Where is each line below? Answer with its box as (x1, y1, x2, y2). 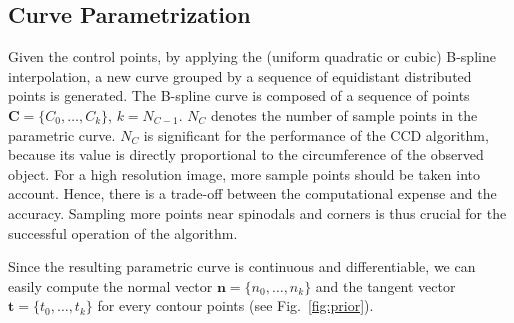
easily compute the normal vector (8, 275, 213, 296)
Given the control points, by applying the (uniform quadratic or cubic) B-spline (8, 46, 496, 67)
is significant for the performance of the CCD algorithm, (143, 124, 489, 145)
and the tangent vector (315, 275, 456, 296)
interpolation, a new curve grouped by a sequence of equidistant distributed (8, 65, 472, 86)
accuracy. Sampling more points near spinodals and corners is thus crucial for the (8, 202, 507, 223)
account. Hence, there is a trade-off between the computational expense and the (8, 183, 497, 204)
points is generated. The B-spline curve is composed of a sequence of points (8, 85, 470, 106)
